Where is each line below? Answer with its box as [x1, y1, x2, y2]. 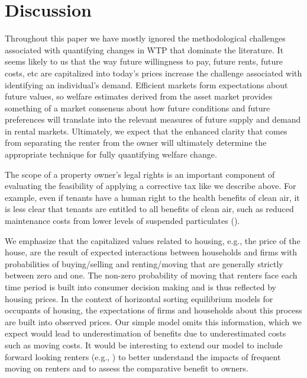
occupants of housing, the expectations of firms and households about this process [5, 304, 302, 316]
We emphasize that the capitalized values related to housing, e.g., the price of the [5, 234, 300, 246]
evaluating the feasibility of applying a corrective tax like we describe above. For [5, 180, 296, 192]
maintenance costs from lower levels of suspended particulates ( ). [5, 214, 240, 227]
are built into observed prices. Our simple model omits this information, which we [5, 315, 302, 328]
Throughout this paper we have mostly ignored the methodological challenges [5, 32, 286, 44]
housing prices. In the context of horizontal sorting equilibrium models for [5, 292, 273, 305]
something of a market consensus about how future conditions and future [5, 101, 270, 114]
